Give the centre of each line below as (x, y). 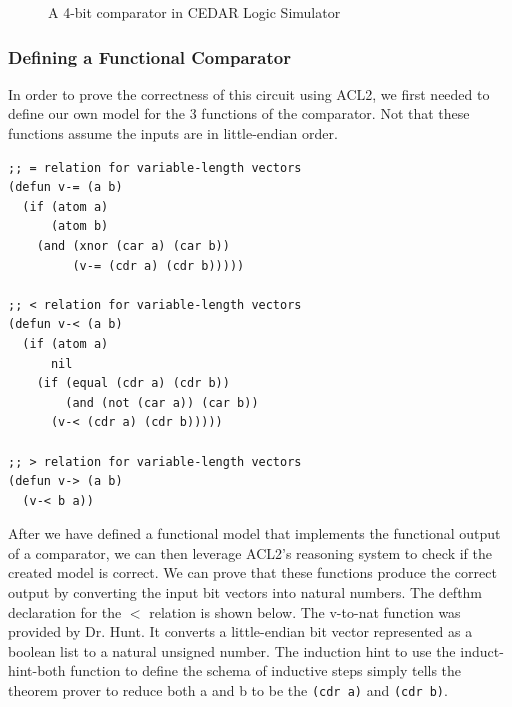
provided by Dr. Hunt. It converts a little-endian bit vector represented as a (240, 631)
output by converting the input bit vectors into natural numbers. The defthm (245, 592)
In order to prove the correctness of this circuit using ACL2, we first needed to (249, 93)
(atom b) (79, 226)
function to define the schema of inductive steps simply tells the (266, 670)
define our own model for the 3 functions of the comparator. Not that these (239, 113)
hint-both (37, 670)
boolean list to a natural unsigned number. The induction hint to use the (232, 650)
